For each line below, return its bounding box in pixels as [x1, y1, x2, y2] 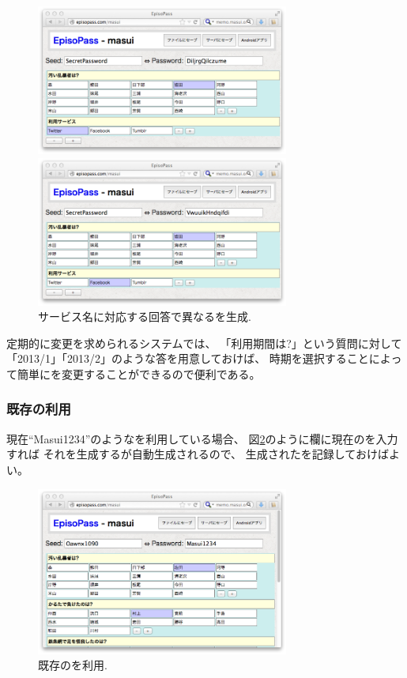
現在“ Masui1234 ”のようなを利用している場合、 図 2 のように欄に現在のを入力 [6, 430, 398, 446]
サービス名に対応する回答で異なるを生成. [38, 308, 251, 325]
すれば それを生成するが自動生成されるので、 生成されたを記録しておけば [6, 446, 389, 462]
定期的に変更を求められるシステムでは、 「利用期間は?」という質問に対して [6, 334, 402, 351]
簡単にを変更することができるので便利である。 [17, 365, 261, 382]
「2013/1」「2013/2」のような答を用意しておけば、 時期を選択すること [6, 350, 369, 367]
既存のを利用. [38, 657, 107, 673]
